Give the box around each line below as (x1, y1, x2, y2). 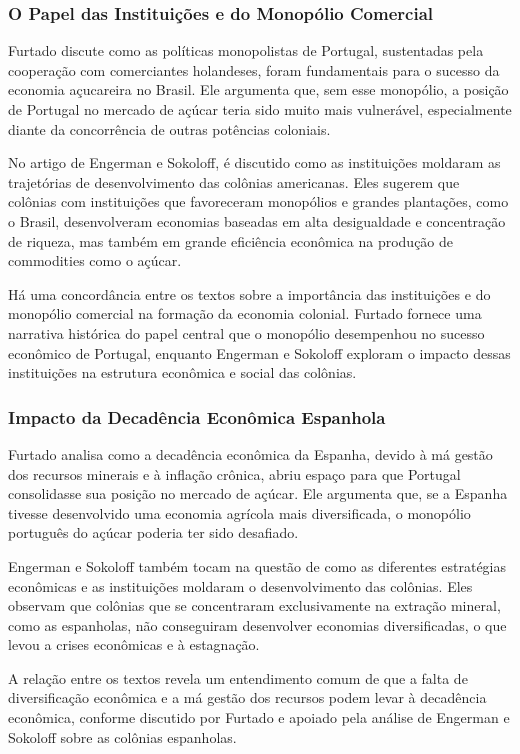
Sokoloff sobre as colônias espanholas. (8, 726, 237, 747)
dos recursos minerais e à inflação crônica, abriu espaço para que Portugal (8, 463, 461, 484)
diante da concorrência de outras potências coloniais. (8, 118, 331, 139)
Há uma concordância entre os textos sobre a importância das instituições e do (8, 283, 491, 304)
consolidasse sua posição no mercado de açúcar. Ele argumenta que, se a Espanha (8, 483, 508, 504)
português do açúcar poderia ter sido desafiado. (8, 522, 299, 543)
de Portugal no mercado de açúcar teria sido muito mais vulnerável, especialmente (8, 99, 512, 119)
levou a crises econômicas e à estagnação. (8, 634, 260, 655)
